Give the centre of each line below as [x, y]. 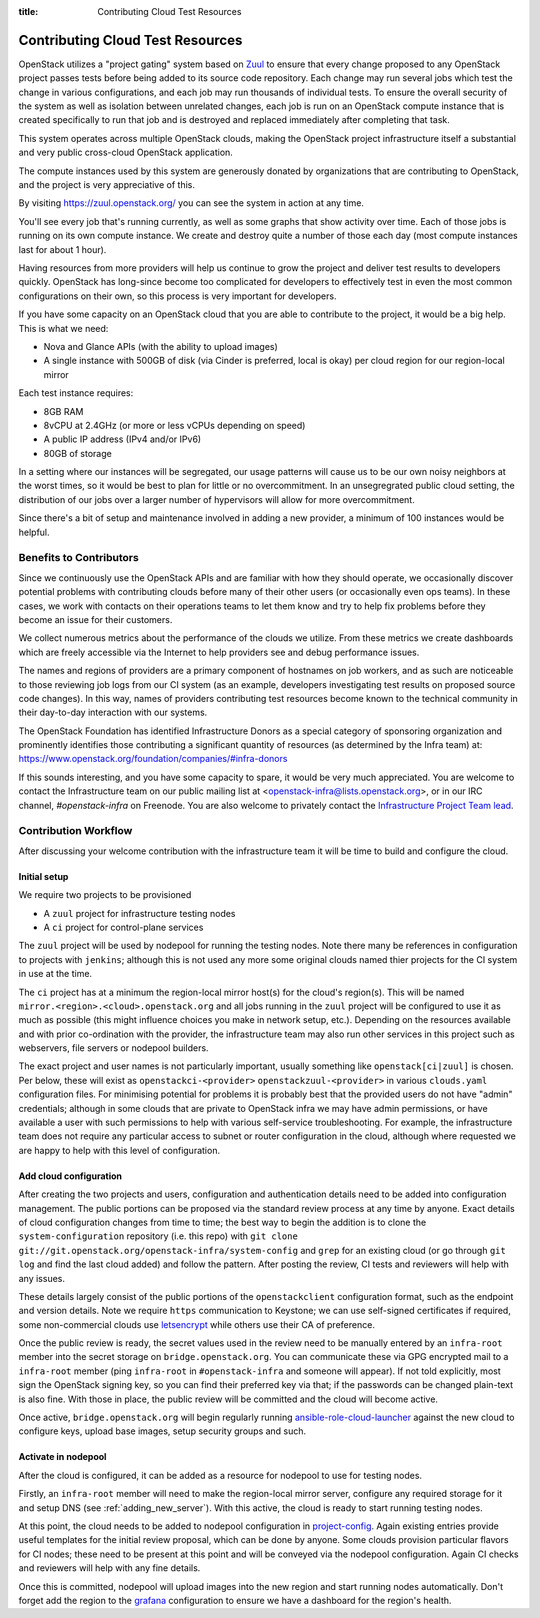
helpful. [34, 532]
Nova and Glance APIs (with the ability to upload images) [161, 346]
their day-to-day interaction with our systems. [113, 712]
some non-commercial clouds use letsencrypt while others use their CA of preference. [196, 1324]
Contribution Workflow [75, 831]
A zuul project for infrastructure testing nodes [139, 913]
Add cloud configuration [70, 1176]
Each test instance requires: [76, 393]
